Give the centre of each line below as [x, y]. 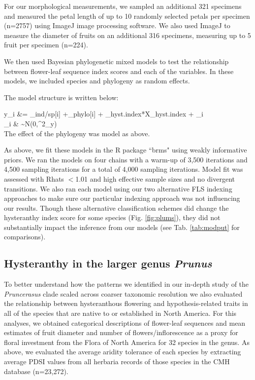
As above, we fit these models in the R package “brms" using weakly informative [126, 150]
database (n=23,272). [36, 371]
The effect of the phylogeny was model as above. [77, 133]
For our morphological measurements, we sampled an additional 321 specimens [123, 6]
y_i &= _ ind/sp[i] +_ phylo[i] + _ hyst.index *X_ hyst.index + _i [104, 114]
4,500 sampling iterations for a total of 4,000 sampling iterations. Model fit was [124, 169]
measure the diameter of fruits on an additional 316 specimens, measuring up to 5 [127, 35]
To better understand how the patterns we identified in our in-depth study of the [127, 284]
